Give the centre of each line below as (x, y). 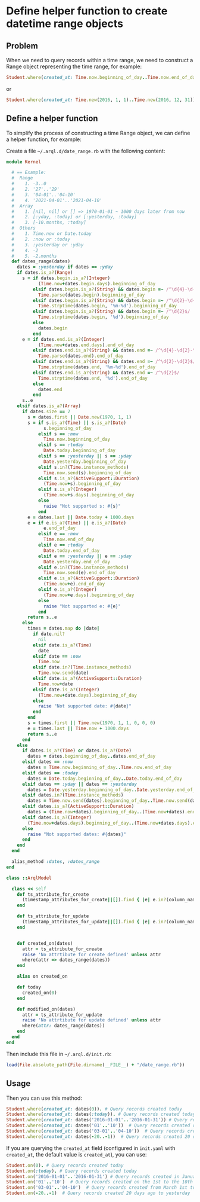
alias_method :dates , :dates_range (56, 862)
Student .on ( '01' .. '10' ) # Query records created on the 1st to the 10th (100, 1182)
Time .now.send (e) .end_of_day (80, 573)
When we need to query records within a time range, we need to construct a (100, 60)
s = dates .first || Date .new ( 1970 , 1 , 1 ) (80, 417)
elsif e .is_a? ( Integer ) (67, 590)
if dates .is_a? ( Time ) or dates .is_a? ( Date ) (77, 751)
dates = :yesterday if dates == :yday (65, 267)
